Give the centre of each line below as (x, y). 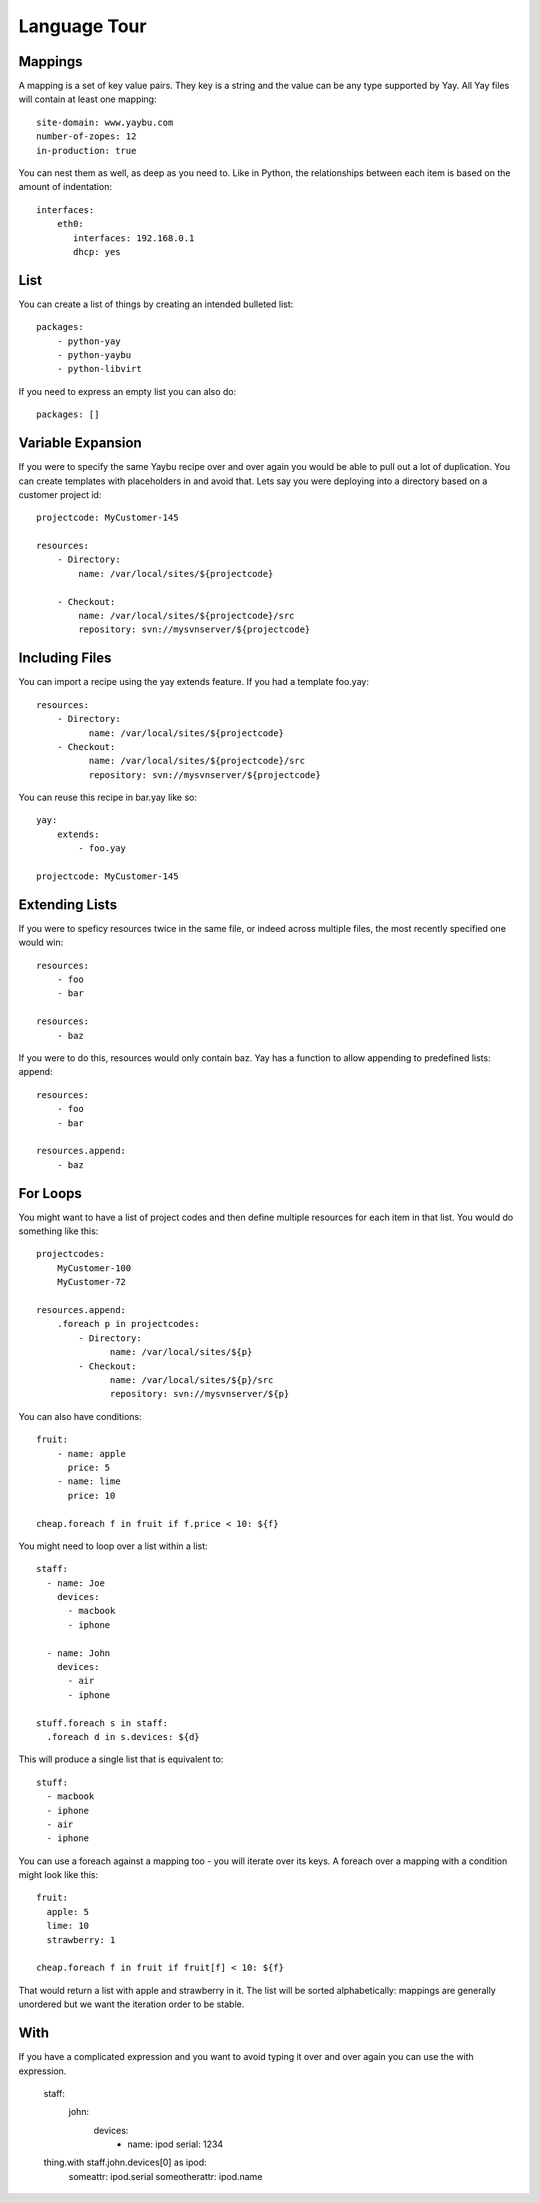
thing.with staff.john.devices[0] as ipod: (125, 2162)
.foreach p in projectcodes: (128, 1324)
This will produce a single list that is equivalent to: (121, 1759)
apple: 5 (68, 1911)
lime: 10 (68, 1926)
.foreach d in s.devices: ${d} (123, 1736)
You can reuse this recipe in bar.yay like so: (107, 797)
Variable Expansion (80, 443)
